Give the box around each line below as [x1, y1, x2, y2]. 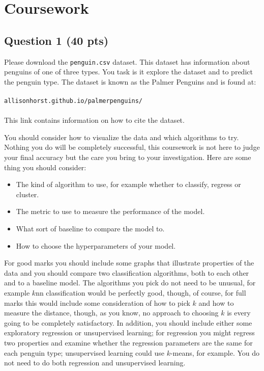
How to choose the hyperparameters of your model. [16, 240, 176, 251]
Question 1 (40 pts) [4, 32, 109, 48]
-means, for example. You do [170, 347, 260, 358]
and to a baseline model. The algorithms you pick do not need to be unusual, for [4, 277, 256, 288]
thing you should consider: [4, 162, 86, 172]
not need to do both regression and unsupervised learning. [4, 357, 186, 368]
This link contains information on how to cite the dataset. [4, 115, 185, 125]
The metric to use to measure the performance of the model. [16, 206, 205, 217]
